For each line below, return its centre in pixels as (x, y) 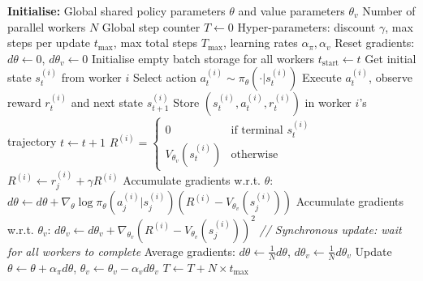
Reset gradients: (375, 43)
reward (24, 102)
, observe (391, 77)
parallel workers (47, 26)
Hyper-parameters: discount (306, 26)
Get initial (391, 58)
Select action (165, 77)
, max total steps (155, 43)
